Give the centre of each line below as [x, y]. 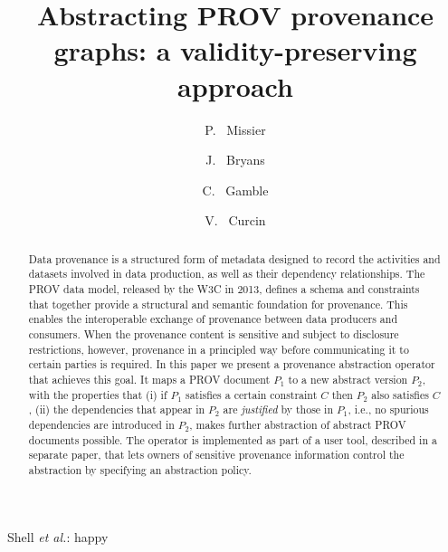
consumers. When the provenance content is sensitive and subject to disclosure [214, 333]
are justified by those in [278, 409]
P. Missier [235, 129]
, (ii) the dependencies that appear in [117, 409]
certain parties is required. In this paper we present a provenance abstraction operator [232, 364]
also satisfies [400, 394]
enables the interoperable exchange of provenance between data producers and [213, 319]
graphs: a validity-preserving [235, 50]
